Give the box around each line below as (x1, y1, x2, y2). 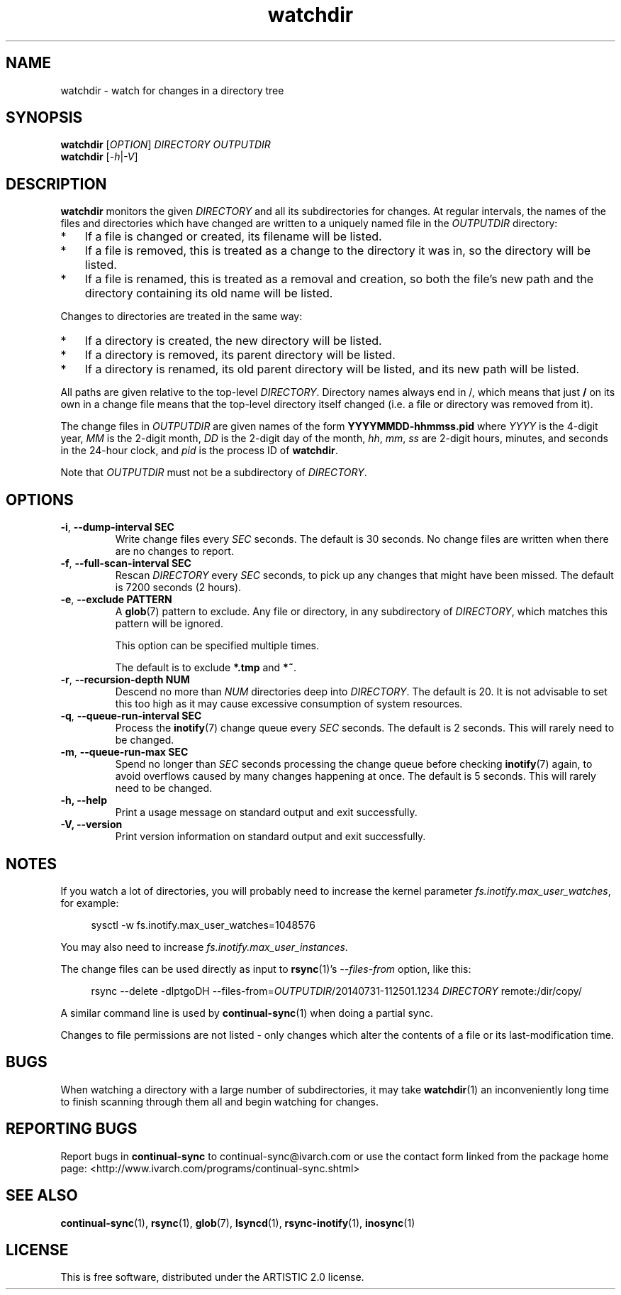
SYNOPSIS (6, 109, 83, 127)
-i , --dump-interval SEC (60, 521, 174, 534)
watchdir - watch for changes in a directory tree (60, 84, 284, 97)
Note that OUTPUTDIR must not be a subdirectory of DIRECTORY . (60, 466, 367, 479)
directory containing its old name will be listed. (84, 286, 333, 301)
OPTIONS (6, 490, 74, 509)
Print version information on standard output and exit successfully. (115, 830, 426, 843)
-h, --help (60, 794, 107, 807)
